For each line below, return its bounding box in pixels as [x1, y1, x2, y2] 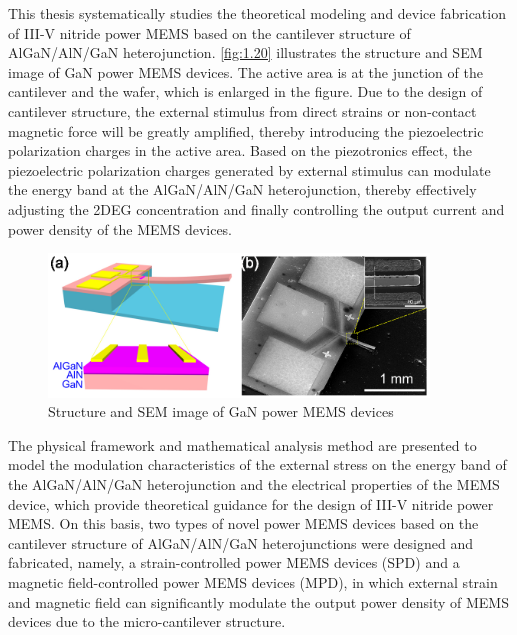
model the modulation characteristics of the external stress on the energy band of [8, 454, 507, 475]
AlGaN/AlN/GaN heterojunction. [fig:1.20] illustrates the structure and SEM [8, 42, 483, 63]
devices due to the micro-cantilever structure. [8, 611, 286, 632]
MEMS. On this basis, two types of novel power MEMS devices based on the [8, 513, 479, 534]
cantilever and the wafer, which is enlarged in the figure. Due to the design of [8, 81, 483, 102]
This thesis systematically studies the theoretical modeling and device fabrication [8, 3, 506, 23]
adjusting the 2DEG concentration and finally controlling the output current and [8, 198, 505, 219]
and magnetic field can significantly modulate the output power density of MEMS [8, 591, 509, 612]
